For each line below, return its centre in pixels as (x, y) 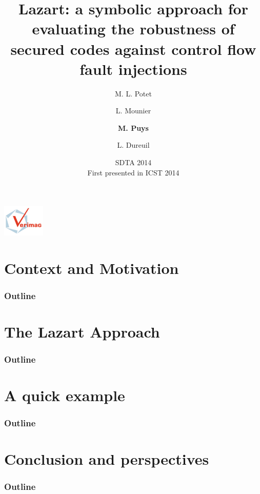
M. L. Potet (133, 93)
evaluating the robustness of (133, 28)
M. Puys (133, 127)
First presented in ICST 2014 (133, 172)
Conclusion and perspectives (107, 459)
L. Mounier (133, 111)
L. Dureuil (133, 145)
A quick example (65, 395)
